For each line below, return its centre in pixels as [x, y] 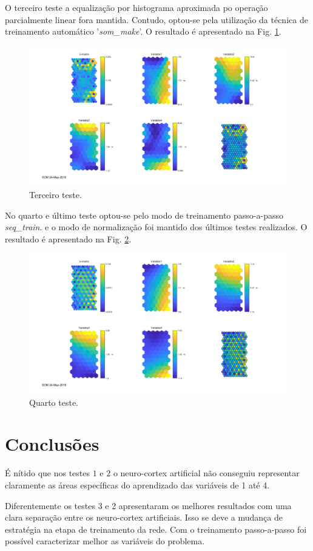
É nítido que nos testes [48, 473]
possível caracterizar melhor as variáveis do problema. [105, 541]
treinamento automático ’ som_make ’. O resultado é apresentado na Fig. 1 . [143, 31]
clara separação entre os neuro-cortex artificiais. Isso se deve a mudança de [144, 517]
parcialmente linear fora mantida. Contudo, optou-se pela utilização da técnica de [156, 19]
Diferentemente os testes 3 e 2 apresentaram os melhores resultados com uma [148, 505]
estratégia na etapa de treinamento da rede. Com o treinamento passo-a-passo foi [156, 529]
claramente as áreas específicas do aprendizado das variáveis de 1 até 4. [137, 484]
